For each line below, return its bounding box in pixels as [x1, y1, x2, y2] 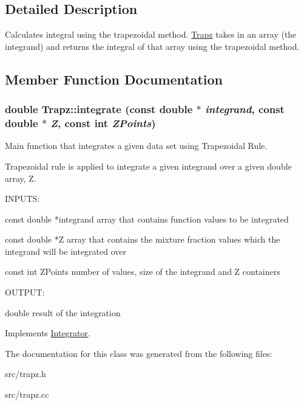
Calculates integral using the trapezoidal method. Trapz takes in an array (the [5, 28, 297, 41]
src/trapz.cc [5, 388, 49, 401]
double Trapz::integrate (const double [5, 102, 193, 117]
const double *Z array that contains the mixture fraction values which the [5, 233, 280, 246]
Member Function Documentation [5, 69, 223, 88]
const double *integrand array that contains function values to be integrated [5, 212, 289, 225]
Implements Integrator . [5, 327, 90, 339]
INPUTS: [5, 192, 40, 205]
